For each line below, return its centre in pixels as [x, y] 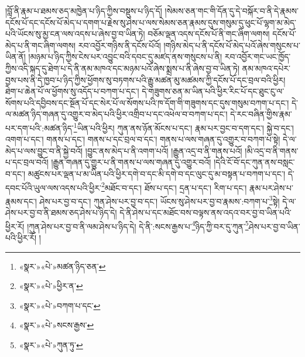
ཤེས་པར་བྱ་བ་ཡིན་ [274, 226]
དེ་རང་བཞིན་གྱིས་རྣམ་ [261, 114]
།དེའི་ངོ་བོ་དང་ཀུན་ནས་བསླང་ [254, 162]
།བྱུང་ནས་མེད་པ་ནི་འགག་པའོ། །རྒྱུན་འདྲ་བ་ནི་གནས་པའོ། [164, 150]
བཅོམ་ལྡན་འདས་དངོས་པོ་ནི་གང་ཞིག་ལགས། [209, 34]
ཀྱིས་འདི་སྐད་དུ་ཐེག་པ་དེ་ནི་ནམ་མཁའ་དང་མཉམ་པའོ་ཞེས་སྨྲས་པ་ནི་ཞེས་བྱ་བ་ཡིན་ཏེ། [123, 68]
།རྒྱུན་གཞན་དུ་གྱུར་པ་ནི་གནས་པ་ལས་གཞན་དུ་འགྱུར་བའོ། [131, 162]
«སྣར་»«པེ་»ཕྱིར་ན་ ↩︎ [51, 286]
